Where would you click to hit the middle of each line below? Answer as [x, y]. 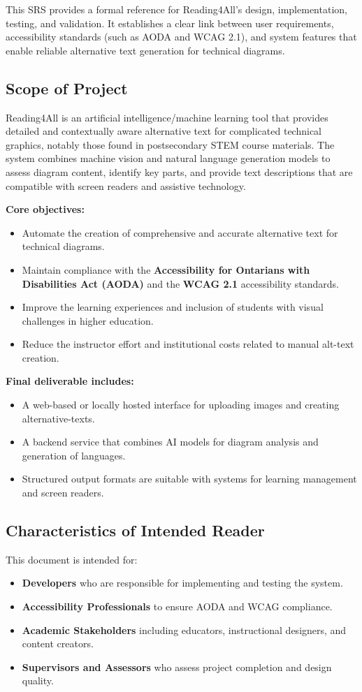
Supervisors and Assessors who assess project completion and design [177, 667]
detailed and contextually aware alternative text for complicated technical [164, 131]
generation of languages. [74, 455]
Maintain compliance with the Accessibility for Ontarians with [166, 269]
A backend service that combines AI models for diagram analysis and [170, 442]
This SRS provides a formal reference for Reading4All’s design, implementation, [176, 9]
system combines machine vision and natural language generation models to [168, 158]
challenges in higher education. [88, 320]
